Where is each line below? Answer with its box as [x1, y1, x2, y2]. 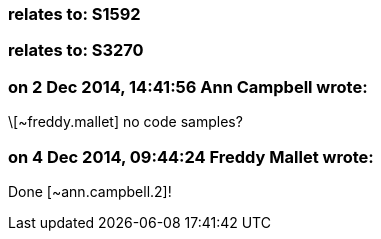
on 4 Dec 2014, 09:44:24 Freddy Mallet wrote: [8, 146, 374, 167]
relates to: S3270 [8, 40, 144, 61]
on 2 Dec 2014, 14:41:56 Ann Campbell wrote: [8, 76, 368, 97]
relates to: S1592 [8, 4, 141, 24]
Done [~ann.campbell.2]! [8, 182, 172, 200]
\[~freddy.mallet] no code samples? [8, 113, 243, 131]
